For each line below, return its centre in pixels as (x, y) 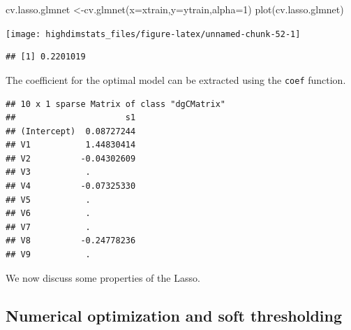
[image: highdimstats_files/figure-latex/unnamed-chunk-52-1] (153, 34)
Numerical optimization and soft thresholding (174, 315)
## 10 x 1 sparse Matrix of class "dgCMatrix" (115, 104)
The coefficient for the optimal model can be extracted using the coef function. (176, 79)
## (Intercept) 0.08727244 (71, 131)
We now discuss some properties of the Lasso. (103, 277)
